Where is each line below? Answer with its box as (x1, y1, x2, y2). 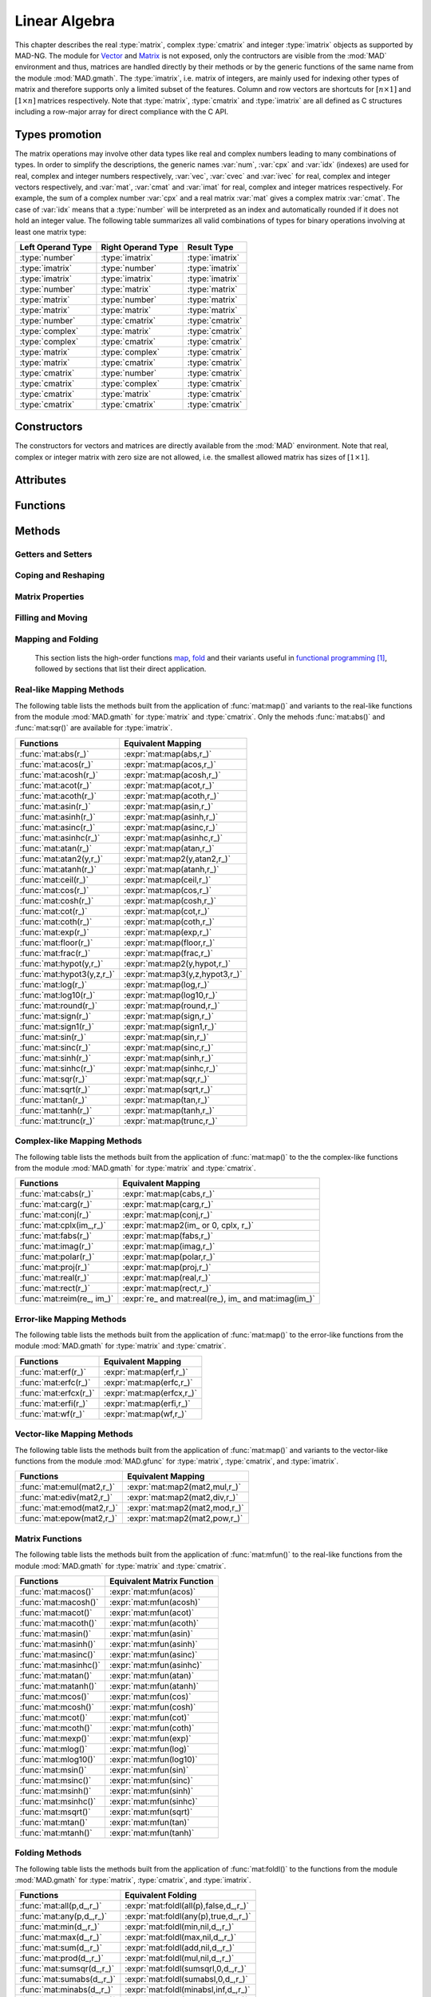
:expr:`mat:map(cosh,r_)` (124, 895, 217, 906)
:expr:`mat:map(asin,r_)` (124, 800, 214, 812)
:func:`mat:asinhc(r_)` (19, 832, 101, 843)
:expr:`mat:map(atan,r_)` (124, 843, 215, 854)
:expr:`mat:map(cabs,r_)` (122, 1189, 215, 1200)
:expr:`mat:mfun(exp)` (109, 1733, 192, 1744)
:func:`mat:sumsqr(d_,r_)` (19, 1963, 115, 1975)
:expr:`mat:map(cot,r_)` (124, 905, 211, 916)
